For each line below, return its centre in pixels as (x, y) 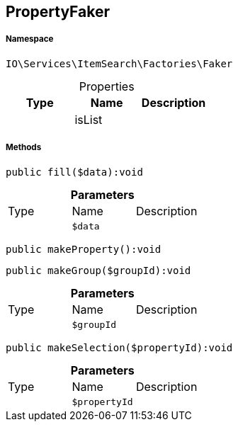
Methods (24, 148)
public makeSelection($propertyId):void (119, 347)
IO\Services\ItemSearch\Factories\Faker (119, 63)
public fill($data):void (74, 172)
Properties (107, 86)
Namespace (30, 39)
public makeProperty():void (84, 249)
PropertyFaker (58, 12)
